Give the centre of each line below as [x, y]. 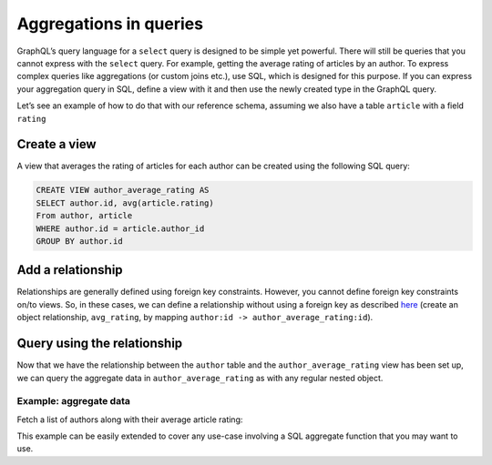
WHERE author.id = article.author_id [120, 228]
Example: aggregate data [74, 401]
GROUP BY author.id [79, 241]
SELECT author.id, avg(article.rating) [125, 203]
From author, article [84, 216]
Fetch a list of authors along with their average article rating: [130, 420]
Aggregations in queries [110, 24]
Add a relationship [70, 270]
